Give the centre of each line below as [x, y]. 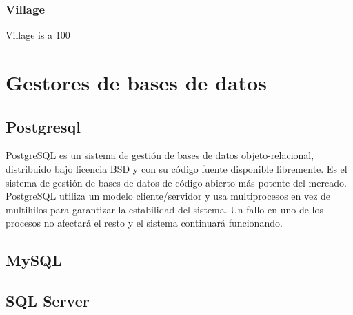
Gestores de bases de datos [136, 82]
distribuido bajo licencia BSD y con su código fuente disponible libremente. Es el [176, 168]
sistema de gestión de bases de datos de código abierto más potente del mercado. [176, 182]
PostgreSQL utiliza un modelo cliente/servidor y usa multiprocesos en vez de [168, 196]
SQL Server [48, 301]
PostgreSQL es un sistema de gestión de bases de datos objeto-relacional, [160, 155]
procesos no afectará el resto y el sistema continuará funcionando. [144, 223]
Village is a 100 [38, 35]
